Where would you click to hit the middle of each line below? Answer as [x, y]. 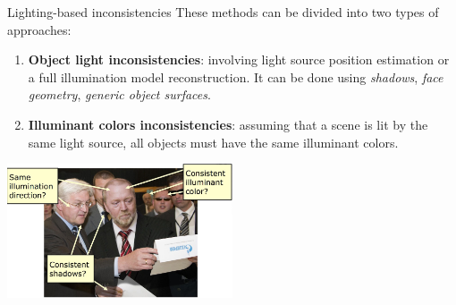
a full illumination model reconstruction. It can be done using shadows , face [236, 76]
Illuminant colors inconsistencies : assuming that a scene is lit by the [228, 124]
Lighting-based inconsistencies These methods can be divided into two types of [223, 12]
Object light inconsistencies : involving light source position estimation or [239, 59]
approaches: [39, 29]
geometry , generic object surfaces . [119, 94]
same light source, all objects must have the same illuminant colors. [213, 142]
